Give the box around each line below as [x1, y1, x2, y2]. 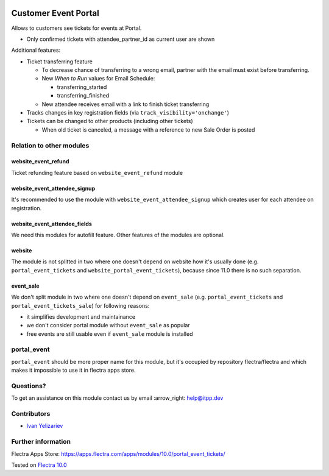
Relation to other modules [11, 141, 90, 149]
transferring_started [57, 83, 107, 91]
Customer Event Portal [11, 8, 100, 18]
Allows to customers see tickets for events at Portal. [11, 24, 142, 32]
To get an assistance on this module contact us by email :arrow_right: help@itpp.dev [11, 394, 224, 402]
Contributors [11, 410, 51, 418]
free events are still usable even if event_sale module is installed [26, 330, 193, 338]
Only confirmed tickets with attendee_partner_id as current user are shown [26, 35, 215, 43]
